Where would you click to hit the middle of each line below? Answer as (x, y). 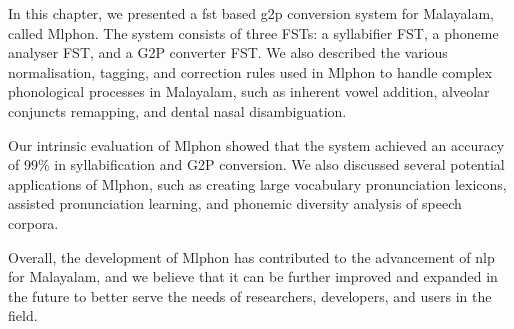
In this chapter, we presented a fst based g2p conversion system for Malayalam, (251, 13)
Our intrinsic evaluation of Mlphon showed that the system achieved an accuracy (256, 144)
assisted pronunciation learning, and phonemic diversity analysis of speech (235, 203)
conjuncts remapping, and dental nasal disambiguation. (177, 110)
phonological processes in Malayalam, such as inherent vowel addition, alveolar (249, 91)
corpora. (33, 222)
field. (23, 315)
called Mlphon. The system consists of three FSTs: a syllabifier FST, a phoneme (253, 32)
